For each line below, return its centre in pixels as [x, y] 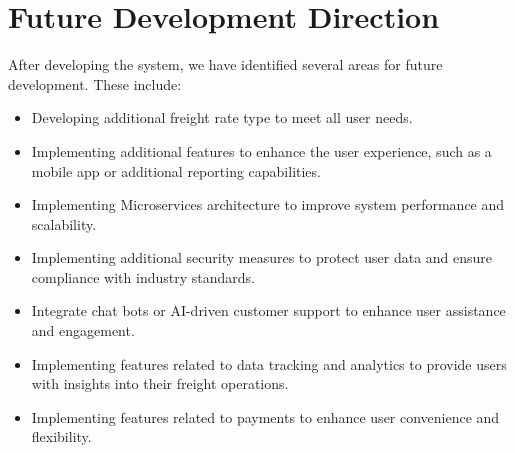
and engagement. [83, 330]
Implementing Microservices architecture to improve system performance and [268, 204]
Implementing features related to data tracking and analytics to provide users [269, 363]
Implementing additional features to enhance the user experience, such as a [261, 150]
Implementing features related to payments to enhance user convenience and [265, 416]
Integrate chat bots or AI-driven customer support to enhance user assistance [268, 310]
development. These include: [95, 83]
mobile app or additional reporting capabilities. [176, 170]
